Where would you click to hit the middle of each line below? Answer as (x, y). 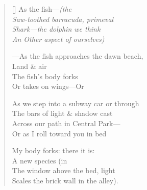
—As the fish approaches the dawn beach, (78, 56)
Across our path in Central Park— (66, 123)
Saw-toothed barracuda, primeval (63, 19)
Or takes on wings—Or (48, 86)
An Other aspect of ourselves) (58, 39)
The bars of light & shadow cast (62, 113)
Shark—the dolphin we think (56, 29)
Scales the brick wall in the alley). (65, 180)
